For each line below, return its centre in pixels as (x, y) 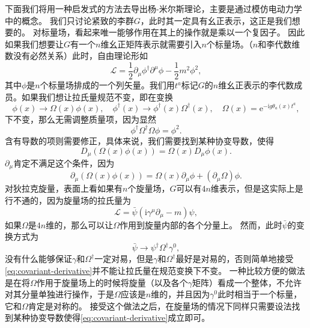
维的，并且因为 (181, 294)
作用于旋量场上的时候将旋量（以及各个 (112, 282)
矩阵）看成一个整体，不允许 (247, 282)
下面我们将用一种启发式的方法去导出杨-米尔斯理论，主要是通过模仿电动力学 (153, 8)
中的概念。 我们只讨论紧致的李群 (69, 20)
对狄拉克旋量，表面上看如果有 (64, 188)
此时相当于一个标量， (260, 294)
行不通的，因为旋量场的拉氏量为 (68, 200)
